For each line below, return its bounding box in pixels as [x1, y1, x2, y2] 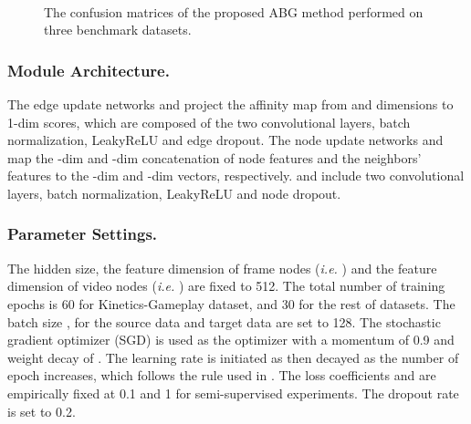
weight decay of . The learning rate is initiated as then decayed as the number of [7, 347, 459, 367]
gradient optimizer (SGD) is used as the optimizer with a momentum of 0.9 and [7, 330, 455, 349]
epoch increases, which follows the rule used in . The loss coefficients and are [7, 366, 436, 385]
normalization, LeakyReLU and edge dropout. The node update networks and [7, 130, 444, 150]
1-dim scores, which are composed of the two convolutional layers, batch [7, 112, 411, 131]
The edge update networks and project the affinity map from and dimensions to [7, 95, 454, 113]
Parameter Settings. [7, 222, 158, 245]
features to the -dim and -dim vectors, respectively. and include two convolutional [7, 166, 465, 185]
